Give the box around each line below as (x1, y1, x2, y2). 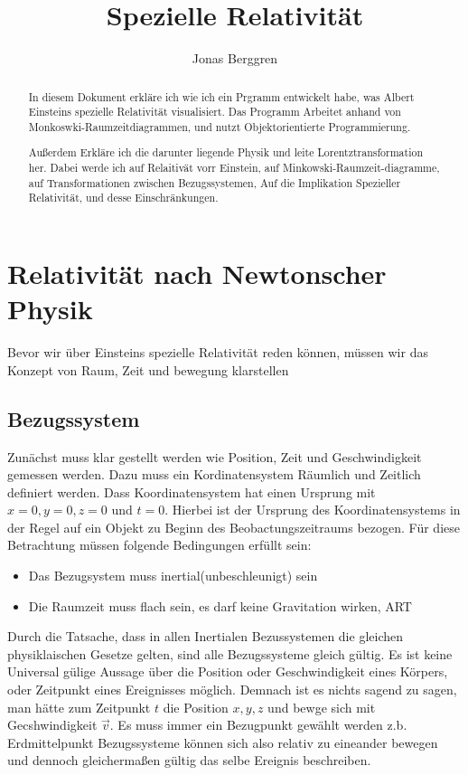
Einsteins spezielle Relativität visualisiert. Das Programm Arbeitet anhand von (28, 104, 401, 119)
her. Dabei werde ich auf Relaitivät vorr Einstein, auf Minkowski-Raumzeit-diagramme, (28, 160, 440, 175)
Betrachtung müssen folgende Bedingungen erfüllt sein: (7, 535, 312, 554)
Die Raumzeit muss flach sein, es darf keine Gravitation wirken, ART (28, 596, 412, 615)
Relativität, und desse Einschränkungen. (28, 190, 219, 205)
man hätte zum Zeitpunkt (7, 697, 151, 716)
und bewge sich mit (267, 697, 376, 716)
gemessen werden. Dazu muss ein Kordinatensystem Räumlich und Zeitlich (7, 465, 421, 484)
